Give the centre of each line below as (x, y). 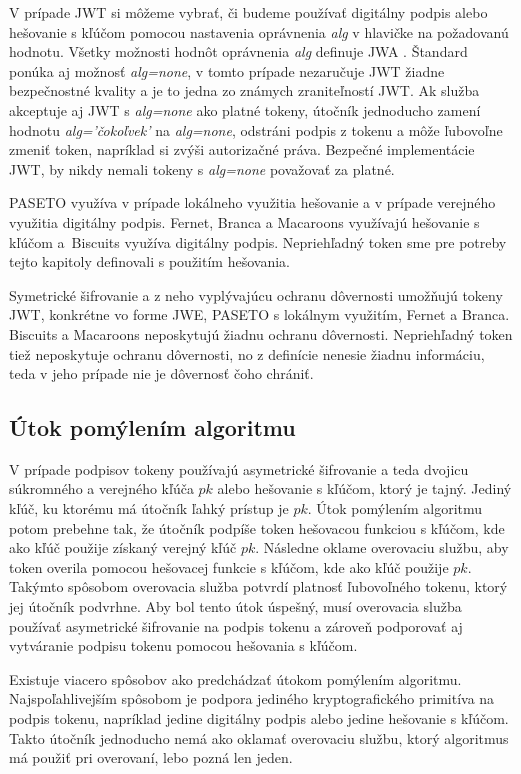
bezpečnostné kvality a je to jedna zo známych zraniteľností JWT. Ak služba (244, 90)
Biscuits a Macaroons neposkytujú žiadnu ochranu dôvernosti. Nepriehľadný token (261, 333)
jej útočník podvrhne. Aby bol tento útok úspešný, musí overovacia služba (235, 606)
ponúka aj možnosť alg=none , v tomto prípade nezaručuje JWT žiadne (227, 70)
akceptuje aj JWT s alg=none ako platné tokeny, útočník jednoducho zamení (245, 109)
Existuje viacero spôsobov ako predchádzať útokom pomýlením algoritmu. (235, 678)
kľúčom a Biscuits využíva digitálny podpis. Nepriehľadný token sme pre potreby (258, 241)
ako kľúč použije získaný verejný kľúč (123, 547)
